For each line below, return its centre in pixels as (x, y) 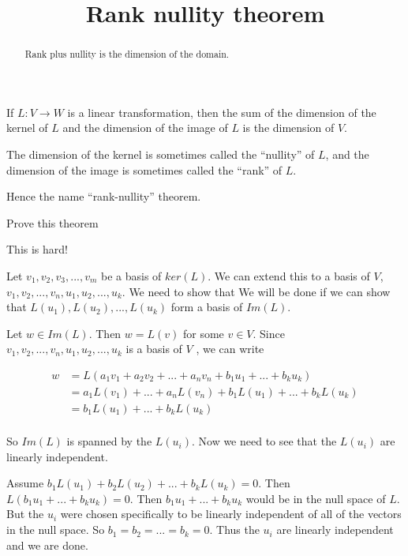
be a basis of (131, 275)
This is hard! (37, 249)
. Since (269, 333)
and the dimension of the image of (145, 128)
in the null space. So (56, 530)
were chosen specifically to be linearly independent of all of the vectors (231, 514)
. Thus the (234, 530)
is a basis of (154, 349)
